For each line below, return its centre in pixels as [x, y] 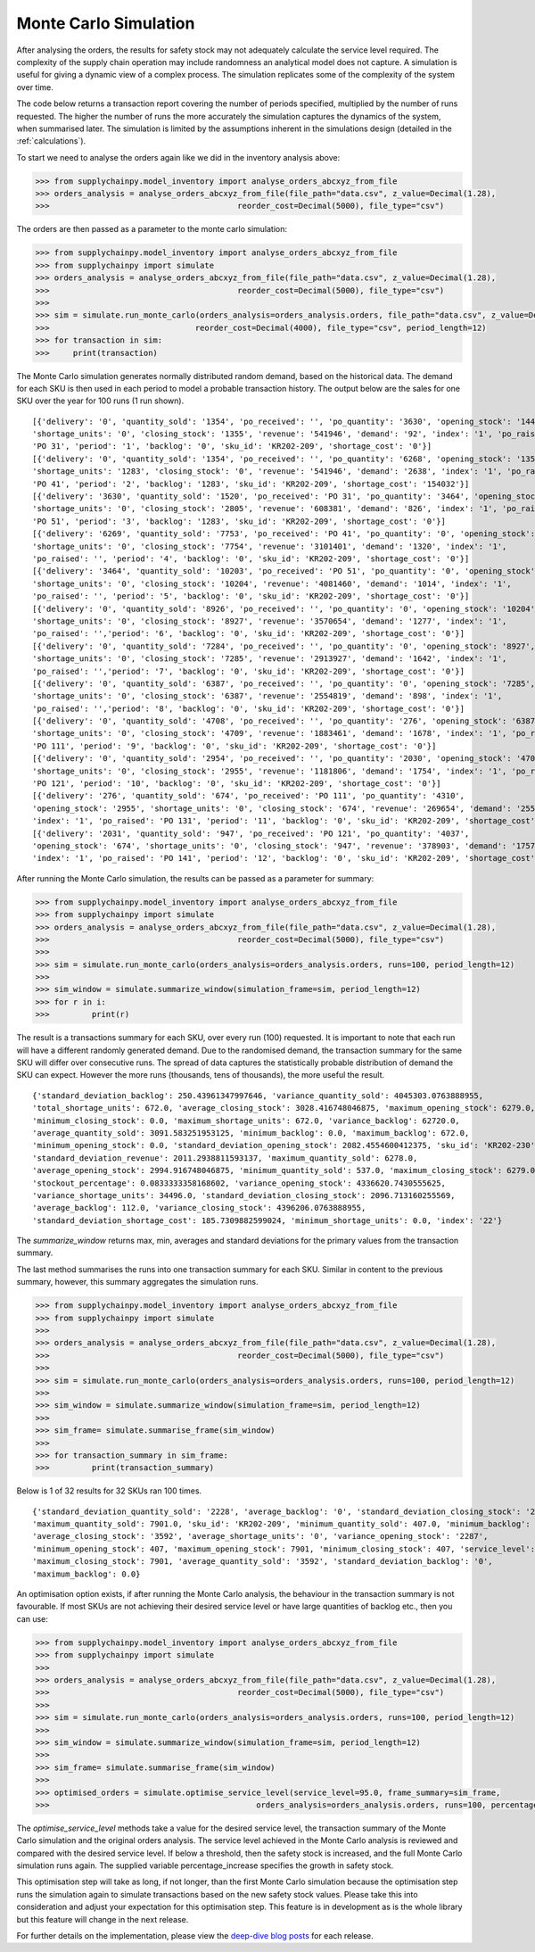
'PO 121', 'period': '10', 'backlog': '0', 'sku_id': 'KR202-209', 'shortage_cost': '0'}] [237, 784]
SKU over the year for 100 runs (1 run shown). [100, 401]
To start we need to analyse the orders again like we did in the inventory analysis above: [178, 157]
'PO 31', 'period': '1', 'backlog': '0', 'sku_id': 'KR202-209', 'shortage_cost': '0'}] [232, 447]
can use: [33, 1618]
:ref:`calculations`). [51, 141]
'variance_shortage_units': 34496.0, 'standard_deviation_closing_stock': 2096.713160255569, [244, 1195]
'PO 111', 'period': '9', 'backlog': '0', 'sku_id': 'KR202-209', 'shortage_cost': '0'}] [235, 746]
